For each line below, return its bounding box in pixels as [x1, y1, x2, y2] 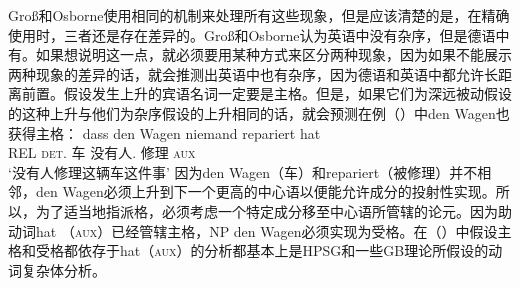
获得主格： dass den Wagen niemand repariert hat [8, 122, 321, 143]
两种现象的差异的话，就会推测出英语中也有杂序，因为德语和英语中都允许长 [8, 63, 498, 84]
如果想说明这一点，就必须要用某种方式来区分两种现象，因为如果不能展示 [35, 44, 512, 65]
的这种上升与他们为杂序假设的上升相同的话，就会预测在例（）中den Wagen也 [8, 102, 510, 123]
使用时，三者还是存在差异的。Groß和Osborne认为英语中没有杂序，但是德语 [8, 24, 496, 45]
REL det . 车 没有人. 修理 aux [8, 142, 196, 163]
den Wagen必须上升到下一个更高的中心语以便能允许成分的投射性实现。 [35, 181, 496, 202]
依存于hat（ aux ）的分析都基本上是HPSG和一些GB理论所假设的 [77, 240, 489, 261]
